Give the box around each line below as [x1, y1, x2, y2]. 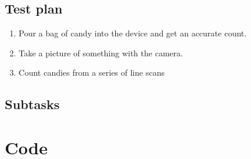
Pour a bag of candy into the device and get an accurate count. [18, 27, 247, 39]
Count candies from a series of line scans [18, 66, 165, 79]
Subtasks [5, 95, 60, 113]
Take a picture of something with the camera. [18, 46, 183, 59]
